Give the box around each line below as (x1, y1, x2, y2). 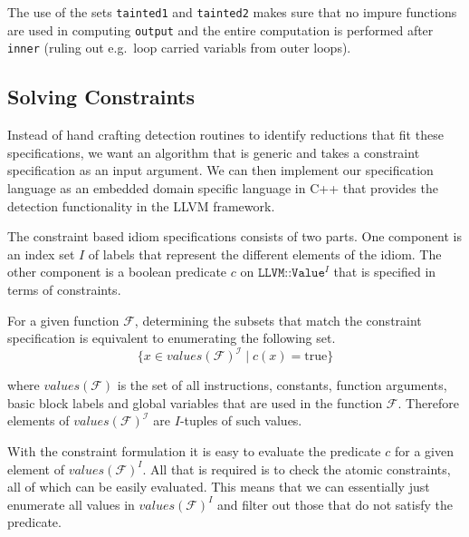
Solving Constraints (7, 83, 196, 111)
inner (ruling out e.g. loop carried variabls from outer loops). (7, 38, 351, 57)
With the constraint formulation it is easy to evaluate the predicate (7, 441, 381, 460)
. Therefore (397, 393, 459, 412)
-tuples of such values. (179, 411, 302, 430)
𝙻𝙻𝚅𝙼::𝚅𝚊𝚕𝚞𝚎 (257, 267, 325, 280)
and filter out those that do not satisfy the (216, 494, 454, 513)
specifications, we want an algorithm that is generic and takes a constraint (7, 142, 420, 161)
